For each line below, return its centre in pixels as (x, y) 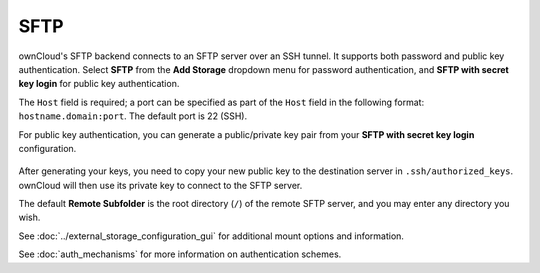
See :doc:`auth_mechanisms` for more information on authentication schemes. (180, 254)
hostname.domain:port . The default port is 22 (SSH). (133, 116)
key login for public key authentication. (99, 84)
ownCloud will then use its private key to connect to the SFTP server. (160, 185)
